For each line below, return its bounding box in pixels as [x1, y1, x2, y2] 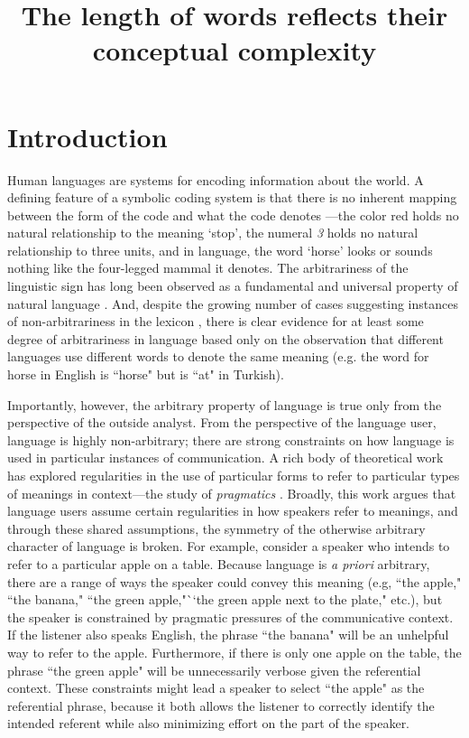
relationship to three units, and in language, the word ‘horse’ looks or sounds [7, 240, 433, 259]
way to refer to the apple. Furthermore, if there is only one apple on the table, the [7, 642, 462, 661]
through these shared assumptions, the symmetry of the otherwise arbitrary [7, 518, 426, 537]
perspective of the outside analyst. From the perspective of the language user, [7, 413, 437, 432]
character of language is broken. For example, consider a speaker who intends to [7, 537, 450, 556]
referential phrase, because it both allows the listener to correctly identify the [7, 696, 435, 715]
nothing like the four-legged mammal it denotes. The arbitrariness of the [7, 258, 409, 277]
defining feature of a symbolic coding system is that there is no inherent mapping [7, 188, 457, 207]
